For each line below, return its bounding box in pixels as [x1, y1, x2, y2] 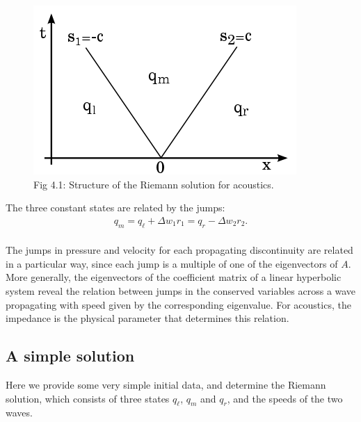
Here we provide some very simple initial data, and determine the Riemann [6, 377, 326, 391]
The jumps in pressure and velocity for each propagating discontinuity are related [6, 243, 353, 257]
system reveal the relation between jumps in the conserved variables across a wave [6, 283, 356, 298]
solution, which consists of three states [6, 391, 170, 405]
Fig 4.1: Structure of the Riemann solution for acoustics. [33, 177, 274, 191]
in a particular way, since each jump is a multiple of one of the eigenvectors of [6, 256, 338, 270]
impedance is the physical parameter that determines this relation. [6, 311, 289, 325]
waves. [6, 405, 33, 420]
